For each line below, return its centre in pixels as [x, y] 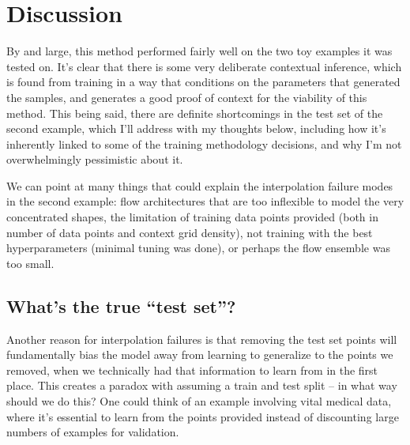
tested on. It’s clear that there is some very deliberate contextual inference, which [204, 66]
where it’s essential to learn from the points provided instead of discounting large [203, 416]
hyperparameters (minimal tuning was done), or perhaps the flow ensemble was [198, 248]
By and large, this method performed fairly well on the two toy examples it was [199, 51]
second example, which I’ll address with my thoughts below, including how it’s [196, 128]
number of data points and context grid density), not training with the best [190, 232]
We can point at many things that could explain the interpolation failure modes [200, 185]
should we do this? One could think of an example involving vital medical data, [199, 401]
